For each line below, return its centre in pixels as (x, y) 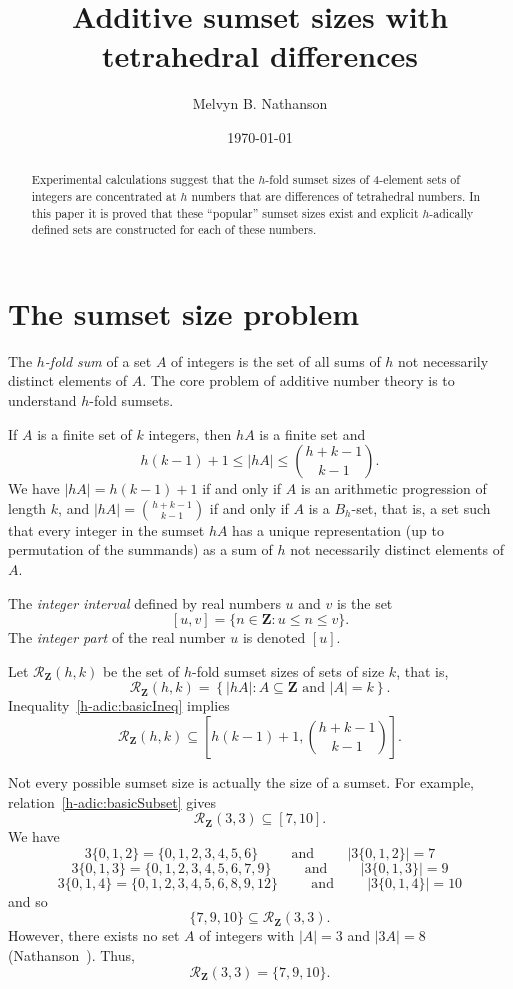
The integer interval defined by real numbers (144, 602)
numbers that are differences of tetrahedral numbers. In (336, 195)
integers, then (190, 433)
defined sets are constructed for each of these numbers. (174, 229)
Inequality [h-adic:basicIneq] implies (119, 705)
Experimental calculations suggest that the (143, 179)
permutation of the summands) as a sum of (140, 549)
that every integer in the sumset (106, 529)
